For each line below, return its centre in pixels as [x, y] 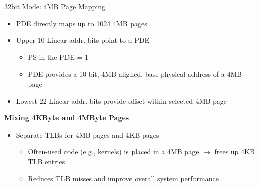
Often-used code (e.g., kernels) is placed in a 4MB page [113, 151]
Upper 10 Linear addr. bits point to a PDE [83, 40]
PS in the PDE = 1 [58, 57]
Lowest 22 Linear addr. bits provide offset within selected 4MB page [121, 101]
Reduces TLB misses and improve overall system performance [123, 178]
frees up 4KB [235, 151]
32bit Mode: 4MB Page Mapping [55, 6]
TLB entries [47, 161]
